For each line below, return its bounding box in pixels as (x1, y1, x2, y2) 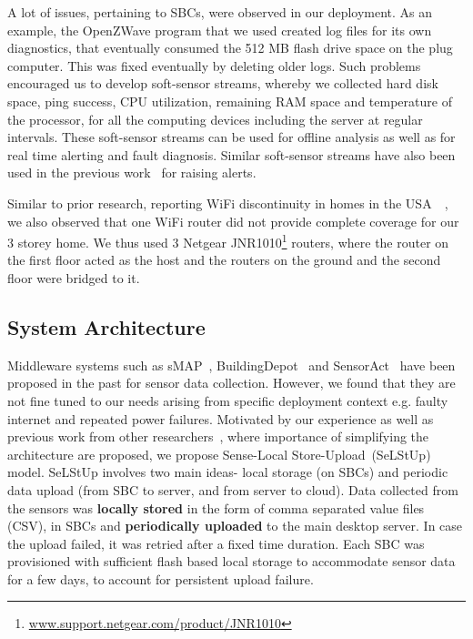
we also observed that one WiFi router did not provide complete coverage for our (7, 211, 459, 230)
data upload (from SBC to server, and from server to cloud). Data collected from (7, 480, 458, 499)
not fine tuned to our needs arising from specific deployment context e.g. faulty (7, 390, 448, 410)
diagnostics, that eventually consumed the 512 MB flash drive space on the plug (7, 38, 453, 57)
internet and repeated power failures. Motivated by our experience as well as (7, 409, 434, 428)
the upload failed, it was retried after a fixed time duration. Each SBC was (7, 533, 425, 553)
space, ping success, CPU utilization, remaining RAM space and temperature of (7, 91, 452, 110)
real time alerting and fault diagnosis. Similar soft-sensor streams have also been (7, 145, 456, 164)
